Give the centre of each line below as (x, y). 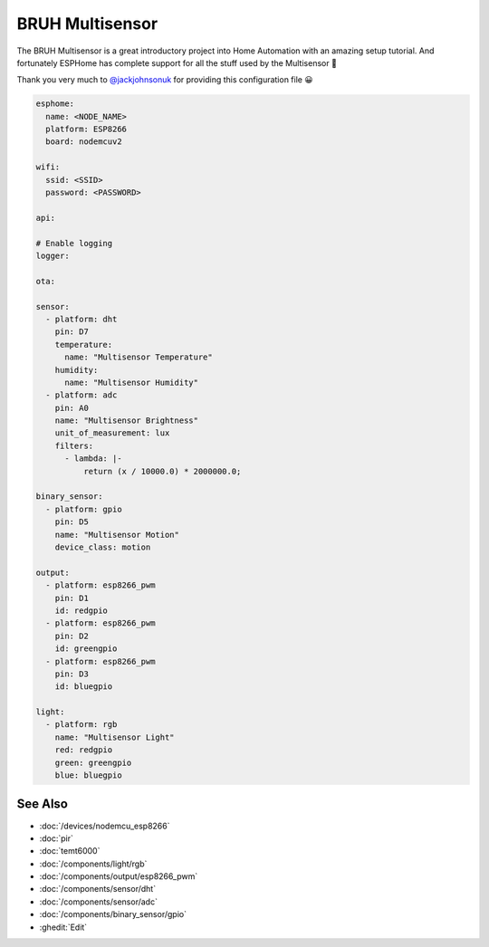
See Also (42, 804)
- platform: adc (81, 395)
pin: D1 (72, 598)
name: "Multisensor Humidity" (132, 382)
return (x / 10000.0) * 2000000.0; (162, 471)
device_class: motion (103, 547)
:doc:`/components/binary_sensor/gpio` (113, 914)
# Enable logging (74, 243)
